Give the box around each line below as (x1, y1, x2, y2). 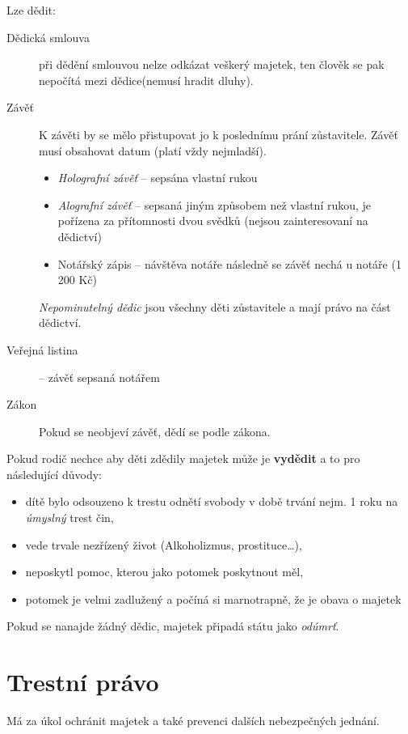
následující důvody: (6, 465, 102, 482)
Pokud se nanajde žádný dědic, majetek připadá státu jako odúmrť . (6, 617, 339, 634)
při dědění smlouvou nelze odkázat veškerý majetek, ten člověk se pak (39, 56, 385, 73)
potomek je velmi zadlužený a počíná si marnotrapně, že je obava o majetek (25, 590, 402, 607)
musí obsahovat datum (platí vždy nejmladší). (39, 142, 267, 159)
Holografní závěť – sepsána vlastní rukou (57, 169, 258, 186)
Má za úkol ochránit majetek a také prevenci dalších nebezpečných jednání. (6, 712, 380, 729)
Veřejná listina (6, 341, 78, 358)
